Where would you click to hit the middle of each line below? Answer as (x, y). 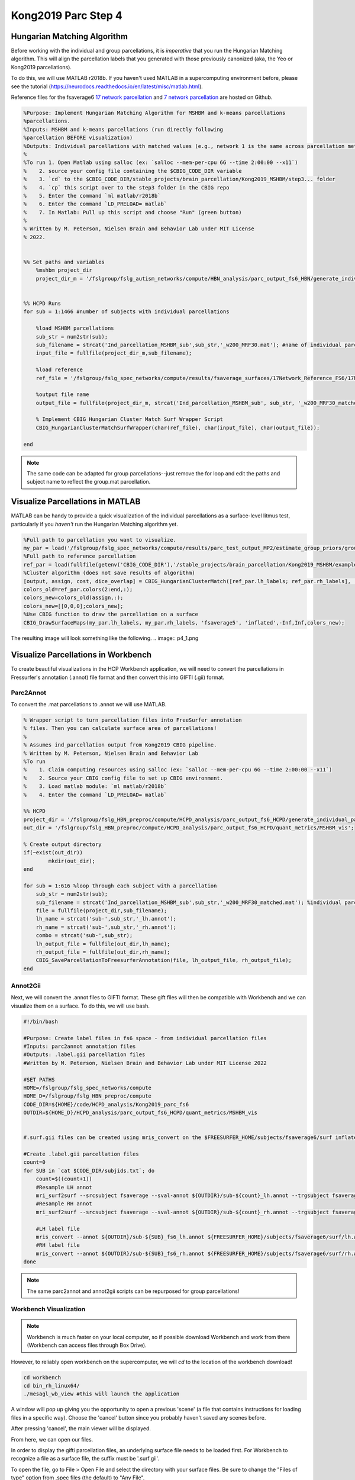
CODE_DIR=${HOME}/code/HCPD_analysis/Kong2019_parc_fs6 (106, 1104)
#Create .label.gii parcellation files (81, 1154)
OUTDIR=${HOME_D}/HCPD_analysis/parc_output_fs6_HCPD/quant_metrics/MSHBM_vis (140, 1113)
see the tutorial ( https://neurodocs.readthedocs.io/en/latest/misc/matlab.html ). (107, 86)
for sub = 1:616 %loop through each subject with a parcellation (120, 886)
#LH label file (58, 1229)
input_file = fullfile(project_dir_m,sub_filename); (114, 353)
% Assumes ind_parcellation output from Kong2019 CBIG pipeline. (120, 745)
